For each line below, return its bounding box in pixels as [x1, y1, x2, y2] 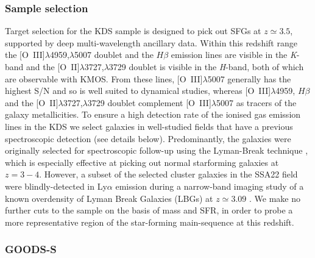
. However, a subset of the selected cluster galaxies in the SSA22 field [39, 168, 298, 181]
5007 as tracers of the [216, 96, 297, 109]
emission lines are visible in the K [171, 48, 297, 61]
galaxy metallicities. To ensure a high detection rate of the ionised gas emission [5, 108, 301, 121]
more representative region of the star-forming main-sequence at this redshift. [5, 215, 294, 228]
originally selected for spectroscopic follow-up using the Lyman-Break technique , [5, 144, 308, 157]
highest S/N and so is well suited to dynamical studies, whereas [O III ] [5, 84, 271, 97]
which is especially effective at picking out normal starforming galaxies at [5, 156, 279, 168]
